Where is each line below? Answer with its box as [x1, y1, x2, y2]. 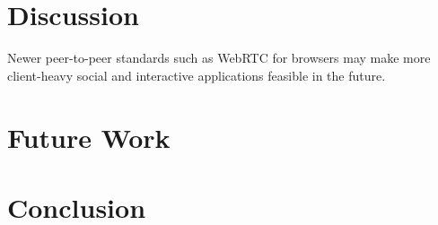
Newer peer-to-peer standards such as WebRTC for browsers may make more [7, 48, 431, 67]
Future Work [7, 118, 171, 155]
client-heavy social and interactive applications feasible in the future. [7, 65, 386, 84]
